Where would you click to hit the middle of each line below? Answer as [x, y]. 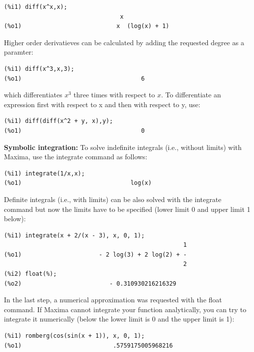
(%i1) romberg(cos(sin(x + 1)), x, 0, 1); [74, 336]
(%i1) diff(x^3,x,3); [39, 69]
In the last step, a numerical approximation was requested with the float [113, 300]
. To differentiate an [191, 95]
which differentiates [33, 95]
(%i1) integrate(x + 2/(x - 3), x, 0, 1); [74, 235]
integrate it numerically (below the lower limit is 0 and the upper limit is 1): [119, 319]
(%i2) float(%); [30, 274]
